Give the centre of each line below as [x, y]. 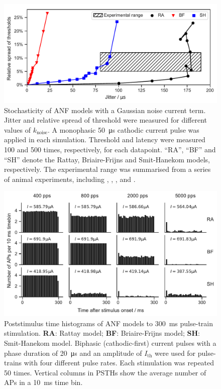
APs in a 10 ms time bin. [43, 382]
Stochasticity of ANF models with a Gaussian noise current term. [105, 110]
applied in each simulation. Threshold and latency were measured [105, 139]
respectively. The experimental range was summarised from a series [107, 169]
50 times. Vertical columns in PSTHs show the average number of [105, 372]
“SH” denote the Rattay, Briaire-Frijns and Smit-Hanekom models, [107, 159]
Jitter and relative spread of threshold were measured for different [106, 120]
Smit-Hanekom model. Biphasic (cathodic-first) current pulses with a [110, 343]
